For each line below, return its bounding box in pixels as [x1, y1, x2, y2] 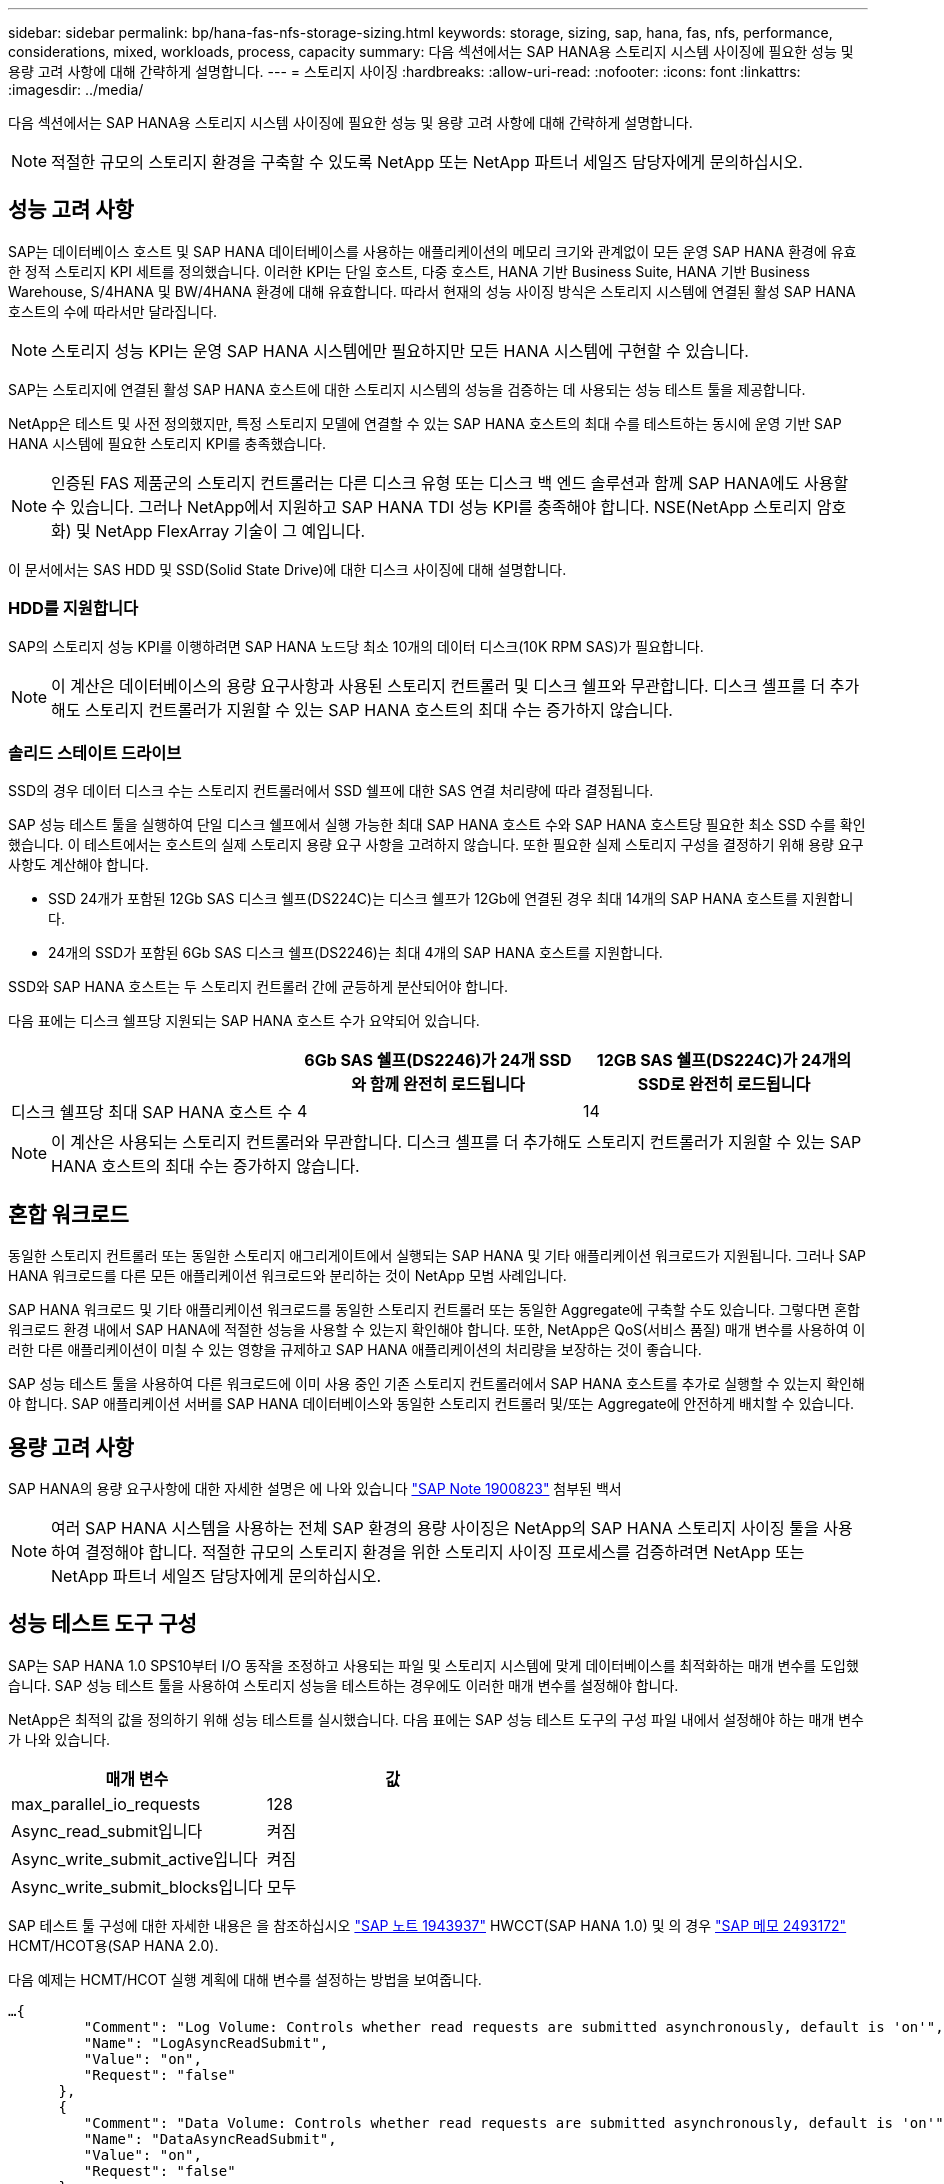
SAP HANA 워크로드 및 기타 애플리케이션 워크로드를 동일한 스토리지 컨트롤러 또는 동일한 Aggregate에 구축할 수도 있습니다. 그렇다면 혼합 [8, 1301, 860, 1319]
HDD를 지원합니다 [8, 598, 139, 619]
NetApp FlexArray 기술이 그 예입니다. [95, 520, 366, 541]
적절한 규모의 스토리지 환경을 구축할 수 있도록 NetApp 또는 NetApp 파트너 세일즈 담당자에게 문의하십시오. [51, 152, 803, 172]
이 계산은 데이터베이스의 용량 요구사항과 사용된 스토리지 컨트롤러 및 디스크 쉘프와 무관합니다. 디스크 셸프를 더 [51, 675, 826, 696]
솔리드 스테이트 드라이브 [8, 742, 182, 763]
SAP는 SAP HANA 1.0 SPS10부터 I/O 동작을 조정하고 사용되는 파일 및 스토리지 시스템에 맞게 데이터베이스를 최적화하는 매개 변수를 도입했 [8, 1656, 859, 1674]
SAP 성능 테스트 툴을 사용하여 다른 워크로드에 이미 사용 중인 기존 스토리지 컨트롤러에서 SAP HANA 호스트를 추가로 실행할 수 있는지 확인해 [8, 1375, 865, 1393]
